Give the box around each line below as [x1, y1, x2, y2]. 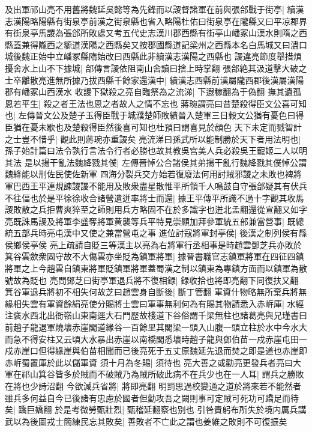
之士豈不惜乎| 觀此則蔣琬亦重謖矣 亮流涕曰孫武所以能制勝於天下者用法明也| [5, 132, 301, 145]
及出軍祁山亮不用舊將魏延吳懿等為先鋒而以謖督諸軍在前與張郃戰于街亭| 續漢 [5, 3, 304, 15]
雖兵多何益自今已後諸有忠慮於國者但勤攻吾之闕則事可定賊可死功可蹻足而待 [5, 391, 299, 404]
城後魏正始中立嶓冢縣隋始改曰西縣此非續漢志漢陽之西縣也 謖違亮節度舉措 [5, 50, 293, 62]
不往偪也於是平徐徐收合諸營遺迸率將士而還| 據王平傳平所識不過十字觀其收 [5, 191, 296, 204]
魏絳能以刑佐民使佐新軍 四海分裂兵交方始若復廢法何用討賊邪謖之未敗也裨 [5, 168, 293, 180]
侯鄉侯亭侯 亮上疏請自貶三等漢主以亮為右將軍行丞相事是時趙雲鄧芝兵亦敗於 [5, 238, 302, 251]
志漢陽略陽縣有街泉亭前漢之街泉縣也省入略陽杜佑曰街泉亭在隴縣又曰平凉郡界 [5, 14, 307, 27]
